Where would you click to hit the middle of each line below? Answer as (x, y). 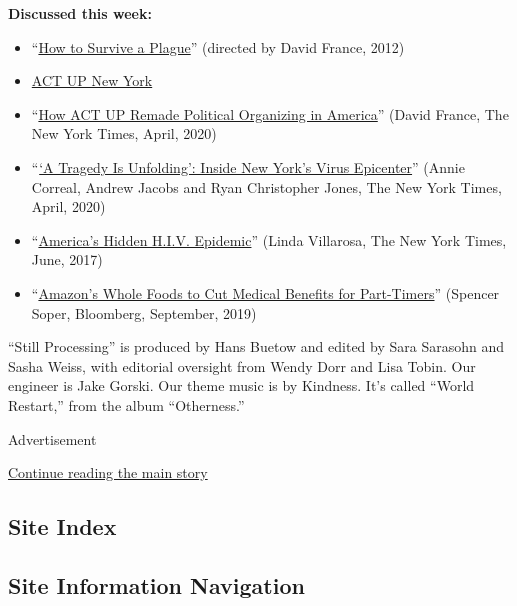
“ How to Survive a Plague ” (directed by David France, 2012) (218, 46)
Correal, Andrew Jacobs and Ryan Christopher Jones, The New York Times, (266, 186)
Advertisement (52, 438)
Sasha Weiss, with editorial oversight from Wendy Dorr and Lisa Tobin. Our (242, 365)
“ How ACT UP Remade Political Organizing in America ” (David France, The (270, 113)
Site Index (62, 526)
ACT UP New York (92, 80)
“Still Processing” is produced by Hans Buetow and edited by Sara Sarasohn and (256, 346)
